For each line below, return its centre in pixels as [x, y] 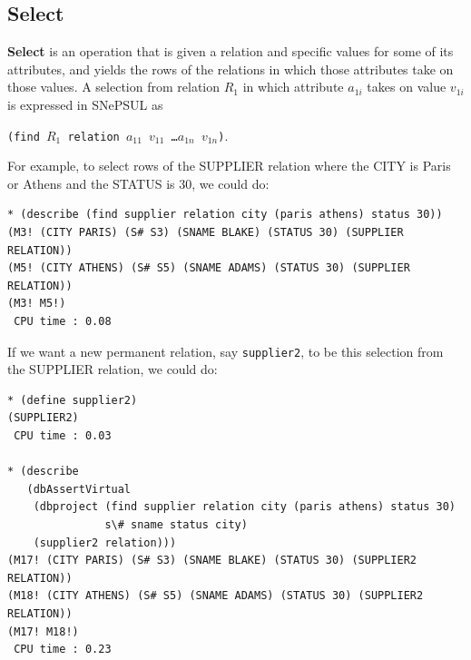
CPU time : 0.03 [63, 436]
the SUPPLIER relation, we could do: [113, 369]
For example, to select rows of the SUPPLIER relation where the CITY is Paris [229, 166]
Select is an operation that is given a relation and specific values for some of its [231, 51]
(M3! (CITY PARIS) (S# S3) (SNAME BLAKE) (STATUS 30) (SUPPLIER [206, 233]
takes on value [407, 87]
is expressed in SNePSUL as [85, 104]
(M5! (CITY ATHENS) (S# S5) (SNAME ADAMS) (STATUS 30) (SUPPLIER [209, 268]
